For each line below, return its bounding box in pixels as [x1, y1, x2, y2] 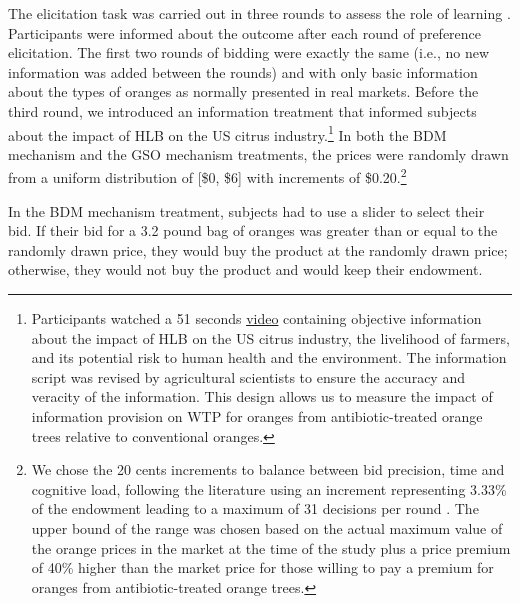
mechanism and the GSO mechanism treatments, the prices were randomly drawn [8, 143, 509, 164]
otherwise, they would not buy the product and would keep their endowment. [8, 259, 483, 280]
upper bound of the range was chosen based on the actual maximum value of [31, 517, 503, 538]
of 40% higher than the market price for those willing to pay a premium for [31, 557, 494, 578]
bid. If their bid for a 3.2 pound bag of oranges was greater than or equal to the [8, 220, 498, 241]
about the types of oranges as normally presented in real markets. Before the [8, 81, 479, 102]
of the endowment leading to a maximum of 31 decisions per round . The [31, 498, 479, 519]
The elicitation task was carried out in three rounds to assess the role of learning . [8, 3, 511, 23]
